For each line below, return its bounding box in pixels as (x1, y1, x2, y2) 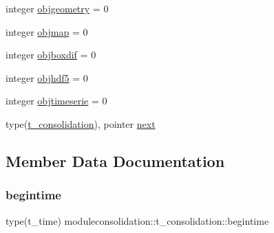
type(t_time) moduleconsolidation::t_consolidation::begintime (6, 213, 269, 228)
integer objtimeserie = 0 (6, 93, 107, 108)
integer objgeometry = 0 (6, 1, 109, 15)
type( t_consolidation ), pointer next (6, 116, 156, 131)
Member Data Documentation (6, 150, 225, 171)
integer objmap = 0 (6, 24, 88, 38)
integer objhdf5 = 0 (6, 70, 88, 85)
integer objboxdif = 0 (6, 47, 96, 62)
